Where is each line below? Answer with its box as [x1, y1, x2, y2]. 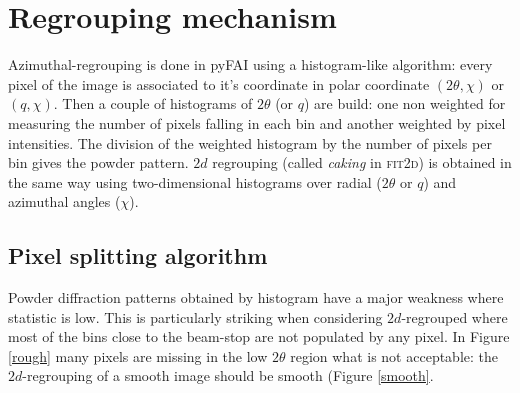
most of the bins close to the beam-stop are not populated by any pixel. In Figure [8, 326, 510, 347]
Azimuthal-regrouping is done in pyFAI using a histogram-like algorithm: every [8, 54, 493, 75]
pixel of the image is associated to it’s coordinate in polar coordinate [8, 73, 430, 94]
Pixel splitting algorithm [8, 240, 268, 271]
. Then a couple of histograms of [53, 93, 253, 114]
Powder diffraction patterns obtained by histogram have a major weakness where [8, 287, 504, 308]
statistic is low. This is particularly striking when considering [8, 306, 383, 327]
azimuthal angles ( [8, 191, 121, 212]
